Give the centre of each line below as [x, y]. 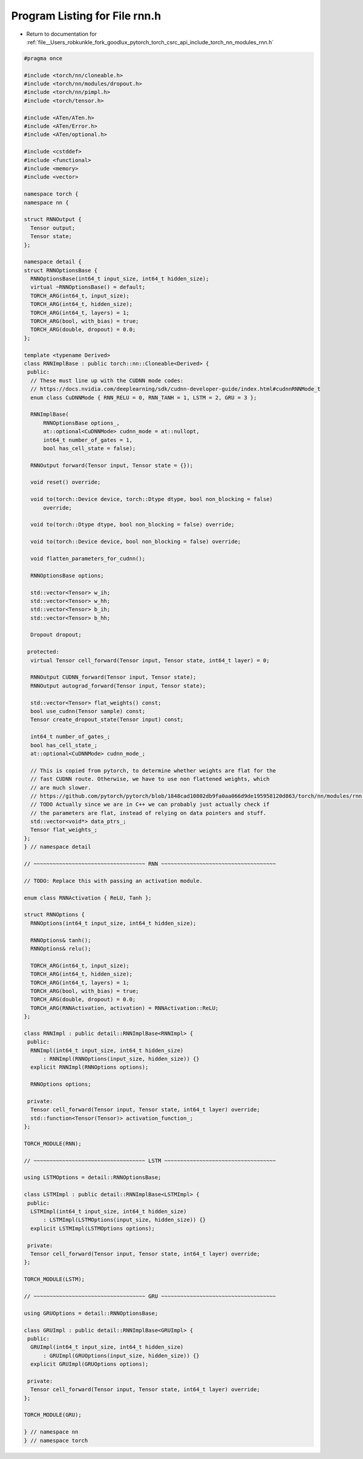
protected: [44, 652]
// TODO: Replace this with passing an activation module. [113, 881]
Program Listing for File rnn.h [86, 16]
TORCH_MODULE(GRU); [53, 1415]
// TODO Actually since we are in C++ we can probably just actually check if [150, 805]
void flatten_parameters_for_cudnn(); [88, 558]
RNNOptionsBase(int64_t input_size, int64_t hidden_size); [120, 279]
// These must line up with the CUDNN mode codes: [107, 381]
